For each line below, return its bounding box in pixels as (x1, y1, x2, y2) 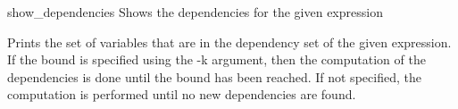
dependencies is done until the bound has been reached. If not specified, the (7, 67, 421, 86)
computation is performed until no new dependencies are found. (7, 85, 356, 104)
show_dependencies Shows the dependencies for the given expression (7, 3, 383, 21)
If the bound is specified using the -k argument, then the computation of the (7, 50, 426, 69)
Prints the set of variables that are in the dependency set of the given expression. (7, 32, 452, 51)
